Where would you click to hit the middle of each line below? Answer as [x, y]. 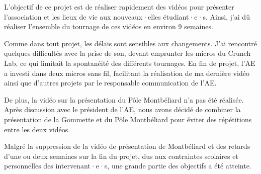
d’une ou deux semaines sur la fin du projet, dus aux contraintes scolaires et [121, 156]
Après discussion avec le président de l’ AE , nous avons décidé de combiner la [122, 109]
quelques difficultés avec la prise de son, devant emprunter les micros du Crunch [127, 53]
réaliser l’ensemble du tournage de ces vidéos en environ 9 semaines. [109, 26]
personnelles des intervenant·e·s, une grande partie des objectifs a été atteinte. [128, 166]
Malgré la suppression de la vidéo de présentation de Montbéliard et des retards [127, 146]
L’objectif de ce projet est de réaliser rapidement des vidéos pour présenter [119, 7]
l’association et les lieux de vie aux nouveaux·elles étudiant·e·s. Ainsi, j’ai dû [127, 16]
